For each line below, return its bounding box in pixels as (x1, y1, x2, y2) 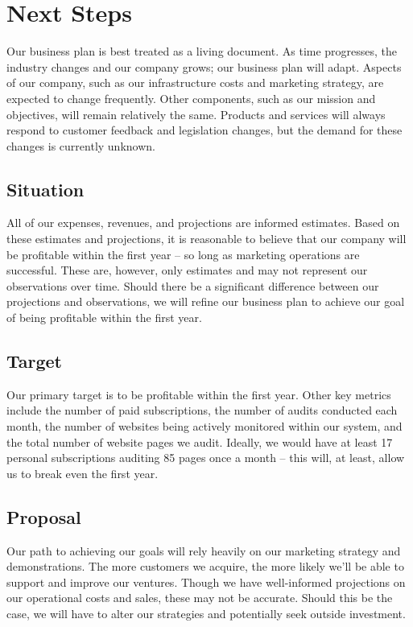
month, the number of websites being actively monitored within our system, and (6, 418, 403, 435)
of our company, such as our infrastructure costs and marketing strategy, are (6, 74, 384, 91)
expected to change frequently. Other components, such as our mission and (6, 89, 376, 106)
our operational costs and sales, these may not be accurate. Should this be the (6, 589, 393, 606)
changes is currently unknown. (6, 137, 155, 154)
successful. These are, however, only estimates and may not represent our (6, 262, 368, 278)
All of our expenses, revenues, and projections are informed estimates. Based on (6, 214, 400, 231)
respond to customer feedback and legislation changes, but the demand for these (6, 122, 403, 138)
